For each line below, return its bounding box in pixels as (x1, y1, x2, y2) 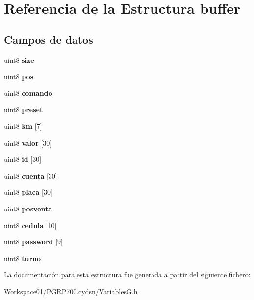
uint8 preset (4, 104, 43, 115)
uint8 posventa (4, 203, 52, 213)
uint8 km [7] (4, 120, 42, 131)
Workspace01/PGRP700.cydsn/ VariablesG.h (4, 286, 138, 296)
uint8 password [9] (4, 237, 63, 247)
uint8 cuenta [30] (4, 170, 57, 180)
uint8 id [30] (4, 154, 42, 164)
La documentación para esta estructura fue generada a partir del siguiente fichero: (4, 270, 251, 280)
